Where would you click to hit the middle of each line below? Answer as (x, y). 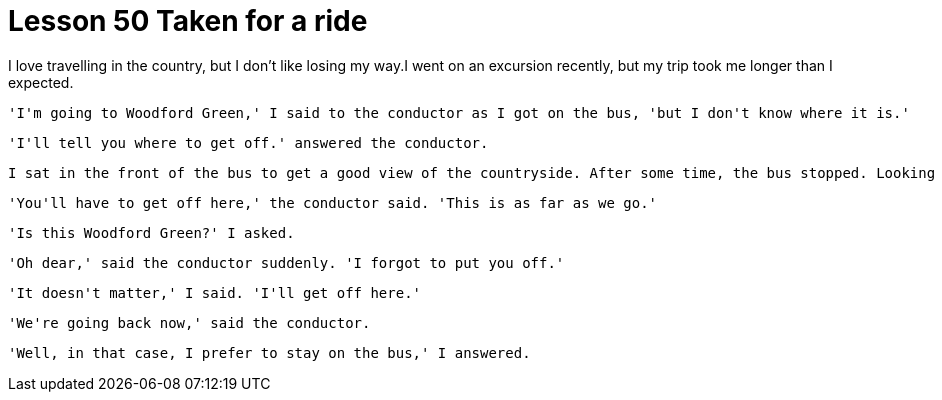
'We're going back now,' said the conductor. (189, 322)
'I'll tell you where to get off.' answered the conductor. (248, 142)
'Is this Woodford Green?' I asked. (151, 232)
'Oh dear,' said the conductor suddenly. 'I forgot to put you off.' (286, 262)
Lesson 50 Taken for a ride (188, 21)
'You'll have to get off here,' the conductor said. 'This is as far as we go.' (333, 202)
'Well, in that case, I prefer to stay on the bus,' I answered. (269, 352)
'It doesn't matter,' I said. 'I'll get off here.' (215, 292)
